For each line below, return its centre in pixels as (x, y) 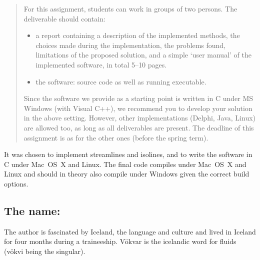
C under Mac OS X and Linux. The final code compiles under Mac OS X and (125, 164)
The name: (32, 210)
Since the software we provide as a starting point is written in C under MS (138, 98)
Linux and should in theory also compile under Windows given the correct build (127, 174)
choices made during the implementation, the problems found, (131, 45)
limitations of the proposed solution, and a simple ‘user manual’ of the (143, 55)
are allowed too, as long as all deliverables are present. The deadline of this (139, 127)
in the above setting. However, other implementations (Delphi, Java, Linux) (139, 118)
